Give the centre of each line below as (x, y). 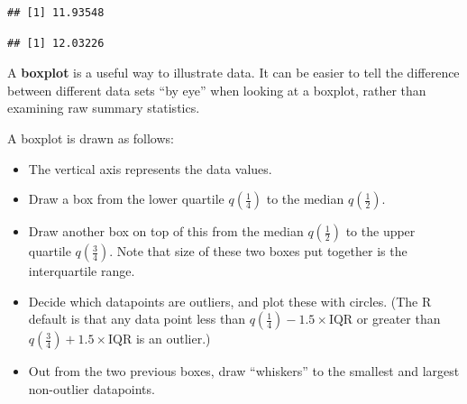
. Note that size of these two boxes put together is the (258, 251)
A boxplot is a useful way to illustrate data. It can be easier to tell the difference (233, 73)
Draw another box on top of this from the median (166, 231)
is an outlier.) (173, 339)
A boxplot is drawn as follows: (91, 138)
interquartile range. (82, 271)
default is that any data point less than (137, 319)
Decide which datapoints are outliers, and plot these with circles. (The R (230, 301)
